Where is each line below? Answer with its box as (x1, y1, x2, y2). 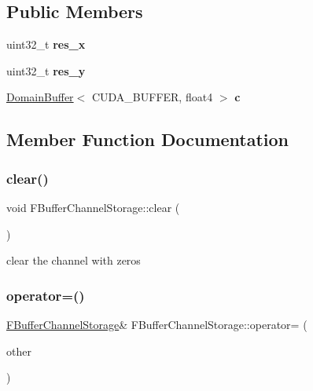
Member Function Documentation (6, 127, 289, 152)
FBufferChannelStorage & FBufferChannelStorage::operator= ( (6, 316, 307, 332)
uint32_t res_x (6, 36, 86, 53)
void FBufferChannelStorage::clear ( (6, 199, 180, 215)
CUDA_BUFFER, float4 (91, 89, 213, 105)
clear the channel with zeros (6, 252, 141, 269)
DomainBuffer (6, 89, 74, 105)
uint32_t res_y (6, 62, 86, 79)
